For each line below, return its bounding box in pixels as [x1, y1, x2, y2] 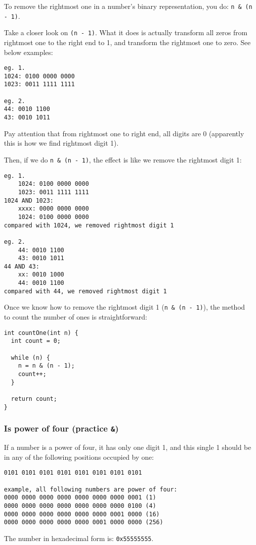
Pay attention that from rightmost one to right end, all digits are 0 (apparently [4, 128, 244, 138]
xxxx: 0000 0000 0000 [18, 205, 89, 213]
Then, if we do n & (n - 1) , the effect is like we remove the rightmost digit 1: [4, 154, 242, 164]
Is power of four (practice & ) [4, 422, 119, 435]
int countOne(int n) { [4, 329, 79, 336]
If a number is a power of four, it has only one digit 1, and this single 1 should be [4, 442, 251, 452]
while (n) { [11, 354, 50, 361]
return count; [11, 395, 57, 402]
